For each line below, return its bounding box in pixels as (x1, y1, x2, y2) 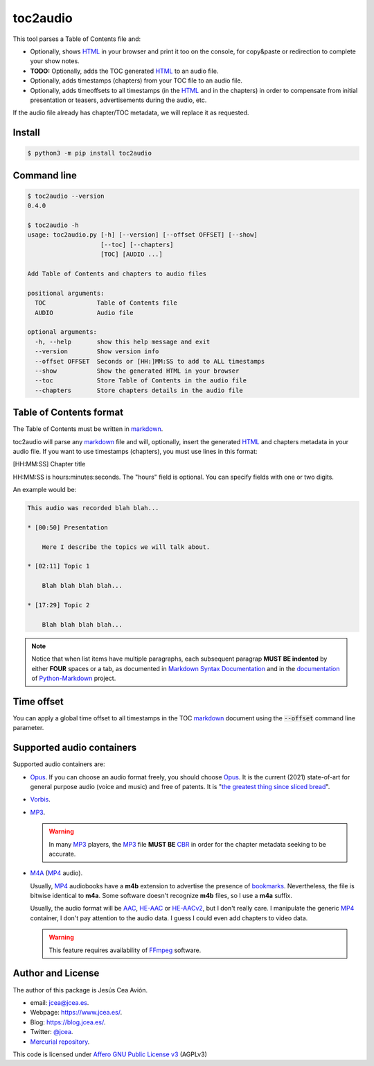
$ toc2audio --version (27, 192, 105, 200)
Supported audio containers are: (12, 760, 105, 768)
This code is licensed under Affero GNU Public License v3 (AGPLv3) (12, 1050, 207, 1058)
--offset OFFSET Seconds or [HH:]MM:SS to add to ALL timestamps (35, 357, 265, 365)
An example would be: (12, 486, 77, 494)
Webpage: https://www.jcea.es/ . (30, 1008, 123, 1017)
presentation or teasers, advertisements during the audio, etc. (30, 96, 207, 104)
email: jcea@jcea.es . (30, 998, 89, 1006)
